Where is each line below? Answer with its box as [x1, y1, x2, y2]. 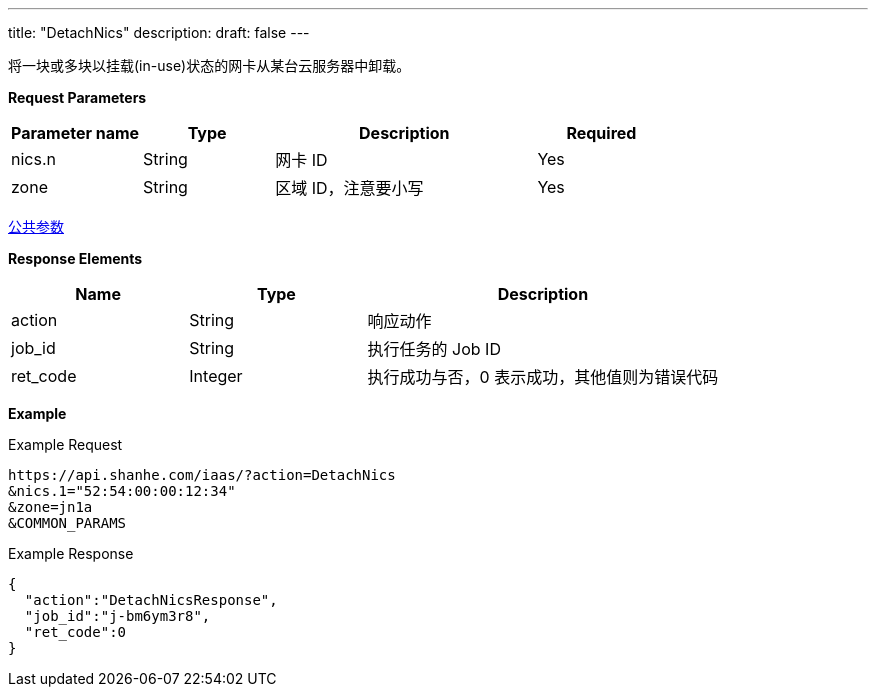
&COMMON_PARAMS [8, 515, 127, 531]
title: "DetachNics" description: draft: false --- [8, 24, 310, 41]
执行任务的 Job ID [367, 339, 501, 359]
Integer [189, 366, 243, 386]
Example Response [8, 545, 134, 562]
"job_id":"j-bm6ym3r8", [24, 608, 211, 624]
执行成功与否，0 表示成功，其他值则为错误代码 [367, 367, 719, 387]
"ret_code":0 [24, 624, 127, 640]
